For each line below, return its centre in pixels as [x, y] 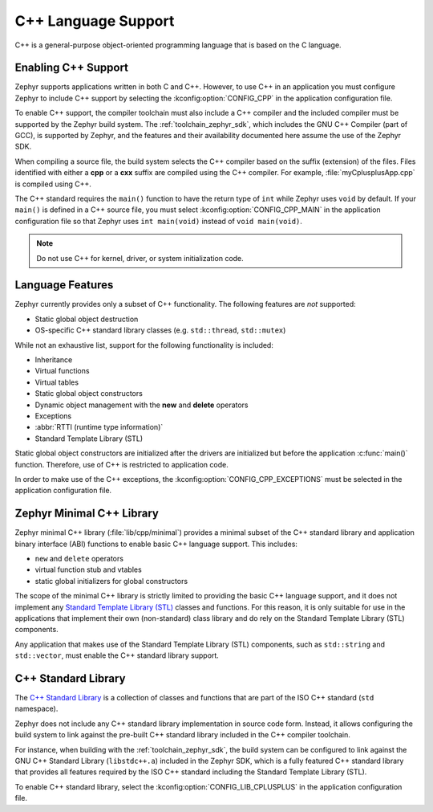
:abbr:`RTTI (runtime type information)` [99, 427]
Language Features [64, 285]
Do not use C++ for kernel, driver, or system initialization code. [140, 258]
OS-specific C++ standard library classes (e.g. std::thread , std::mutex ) [160, 330]
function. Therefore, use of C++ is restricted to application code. [121, 464]
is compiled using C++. [53, 184]
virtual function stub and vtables [88, 569]
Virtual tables [57, 382]
